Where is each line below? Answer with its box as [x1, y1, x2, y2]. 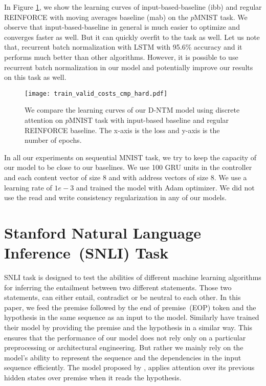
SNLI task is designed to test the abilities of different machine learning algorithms [4, 272, 261, 283]
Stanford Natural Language [4, 222, 202, 243]
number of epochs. [25, 135, 82, 145]
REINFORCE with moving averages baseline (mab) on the [4, 11, 188, 22]
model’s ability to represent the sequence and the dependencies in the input [4, 352, 241, 362]
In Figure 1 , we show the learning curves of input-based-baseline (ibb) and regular [4, 2, 262, 12]
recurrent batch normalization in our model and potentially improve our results [4, 61, 253, 72]
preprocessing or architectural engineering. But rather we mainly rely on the [4, 342, 243, 353]
